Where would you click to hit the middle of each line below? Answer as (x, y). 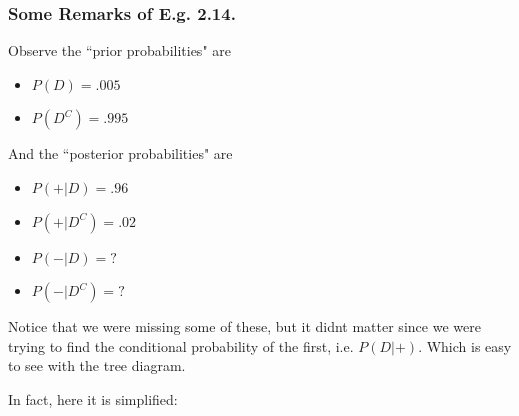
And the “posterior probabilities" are (120, 153)
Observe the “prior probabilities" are (119, 50)
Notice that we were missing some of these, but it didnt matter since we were (244, 326)
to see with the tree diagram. (97, 365)
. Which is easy (465, 345)
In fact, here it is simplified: (93, 398)
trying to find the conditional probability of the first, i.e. (181, 345)
